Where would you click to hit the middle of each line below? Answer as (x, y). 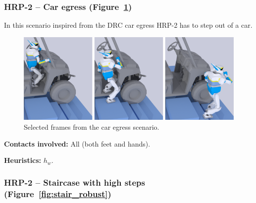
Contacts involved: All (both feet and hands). (77, 143)
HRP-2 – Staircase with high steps (75, 182)
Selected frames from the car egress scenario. (92, 127)
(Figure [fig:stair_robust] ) (58, 193)
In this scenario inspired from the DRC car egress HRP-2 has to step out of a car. (128, 25)
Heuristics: (23, 160)
